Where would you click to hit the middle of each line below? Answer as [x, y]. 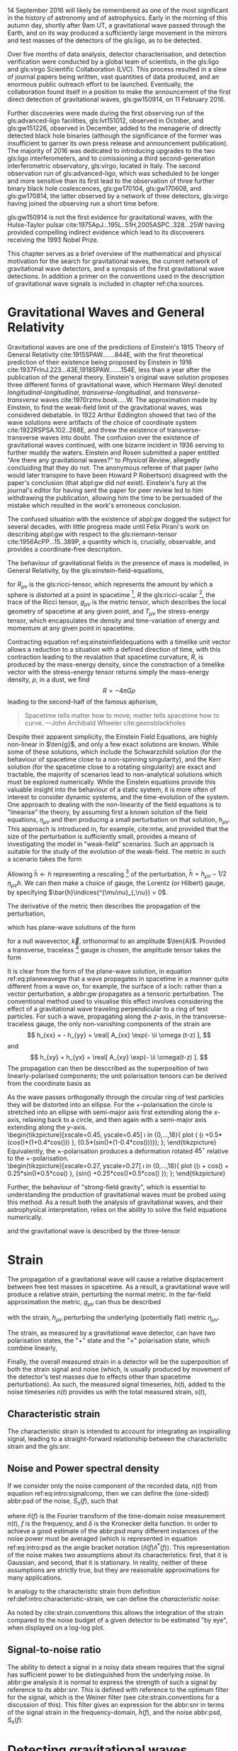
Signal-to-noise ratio [54, 1650]
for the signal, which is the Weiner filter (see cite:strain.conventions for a [113, 1697]
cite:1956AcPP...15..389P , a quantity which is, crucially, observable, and [112, 541]
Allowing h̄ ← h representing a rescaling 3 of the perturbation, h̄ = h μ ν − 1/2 [117, 874]
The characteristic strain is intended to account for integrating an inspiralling [119, 1431]
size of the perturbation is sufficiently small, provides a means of [102, 836]
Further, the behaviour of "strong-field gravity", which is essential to [107, 1187]
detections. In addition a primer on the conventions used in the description [116, 276]
